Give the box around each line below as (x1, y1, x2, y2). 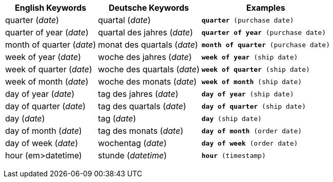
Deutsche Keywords (109, 3, 189, 13)
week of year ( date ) (5, 52, 81, 62)
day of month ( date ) (5, 126, 82, 136)
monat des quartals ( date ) (98, 39, 198, 50)
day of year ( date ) (5, 89, 75, 99)
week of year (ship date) (201, 53, 298, 61)
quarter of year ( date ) (5, 27, 89, 37)
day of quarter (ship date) (201, 102, 306, 110)
